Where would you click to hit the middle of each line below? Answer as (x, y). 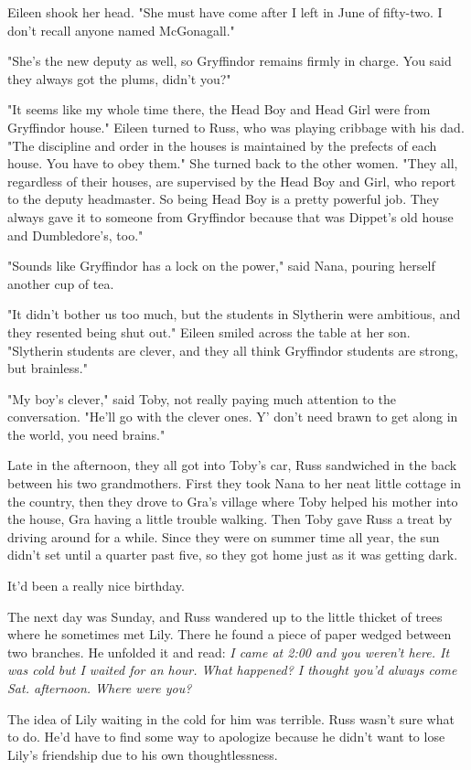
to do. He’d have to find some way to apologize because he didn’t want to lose (226, 737)
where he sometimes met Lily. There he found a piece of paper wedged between (230, 634)
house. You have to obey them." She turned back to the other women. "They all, (233, 163)
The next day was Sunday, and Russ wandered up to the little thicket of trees (225, 616)
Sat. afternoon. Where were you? (100, 688)
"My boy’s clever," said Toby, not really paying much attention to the (202, 398)
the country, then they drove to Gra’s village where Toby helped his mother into (233, 501)
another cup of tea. (61, 283)
